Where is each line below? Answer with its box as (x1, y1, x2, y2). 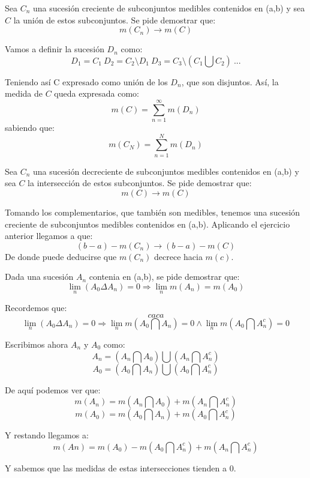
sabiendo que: (5, 121, 55, 134)
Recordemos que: (5, 301, 67, 314)
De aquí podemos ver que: (5, 383, 101, 396)
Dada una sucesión (5, 270, 74, 283)
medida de (5, 87, 43, 100)
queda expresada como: (54, 87, 140, 100)
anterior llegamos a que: (5, 229, 93, 242)
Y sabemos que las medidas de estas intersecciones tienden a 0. (5, 461, 236, 474)
